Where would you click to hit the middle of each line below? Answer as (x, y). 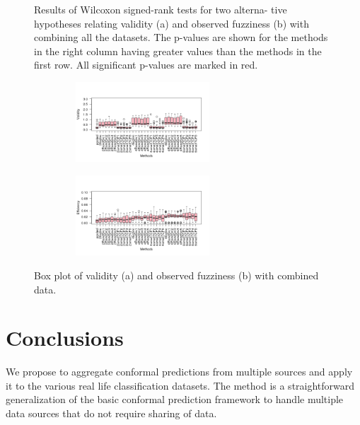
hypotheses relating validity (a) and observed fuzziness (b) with (172, 23)
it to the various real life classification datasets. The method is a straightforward (180, 385)
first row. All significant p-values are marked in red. (146, 65)
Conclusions (65, 338)
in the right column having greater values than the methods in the (178, 51)
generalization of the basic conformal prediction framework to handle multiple (175, 399)
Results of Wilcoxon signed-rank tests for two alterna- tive (161, 9)
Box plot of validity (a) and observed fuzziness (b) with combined (176, 275)
